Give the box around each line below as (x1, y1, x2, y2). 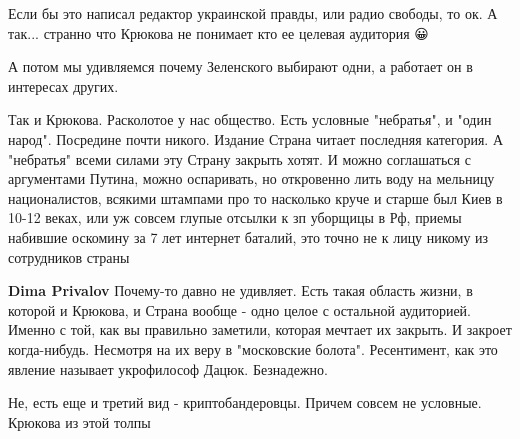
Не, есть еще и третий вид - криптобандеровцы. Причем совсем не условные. (8, 392, 482, 413)
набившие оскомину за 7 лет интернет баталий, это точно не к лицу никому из (8, 226, 489, 247)
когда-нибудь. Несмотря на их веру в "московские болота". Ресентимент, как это (8, 338, 498, 359)
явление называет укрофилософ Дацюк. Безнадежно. (8, 358, 328, 379)
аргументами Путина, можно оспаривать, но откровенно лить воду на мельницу (8, 168, 495, 189)
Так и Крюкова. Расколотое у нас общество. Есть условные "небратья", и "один (8, 109, 492, 130)
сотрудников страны (8, 246, 130, 267)
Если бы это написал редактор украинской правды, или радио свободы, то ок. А (8, 3, 498, 23)
